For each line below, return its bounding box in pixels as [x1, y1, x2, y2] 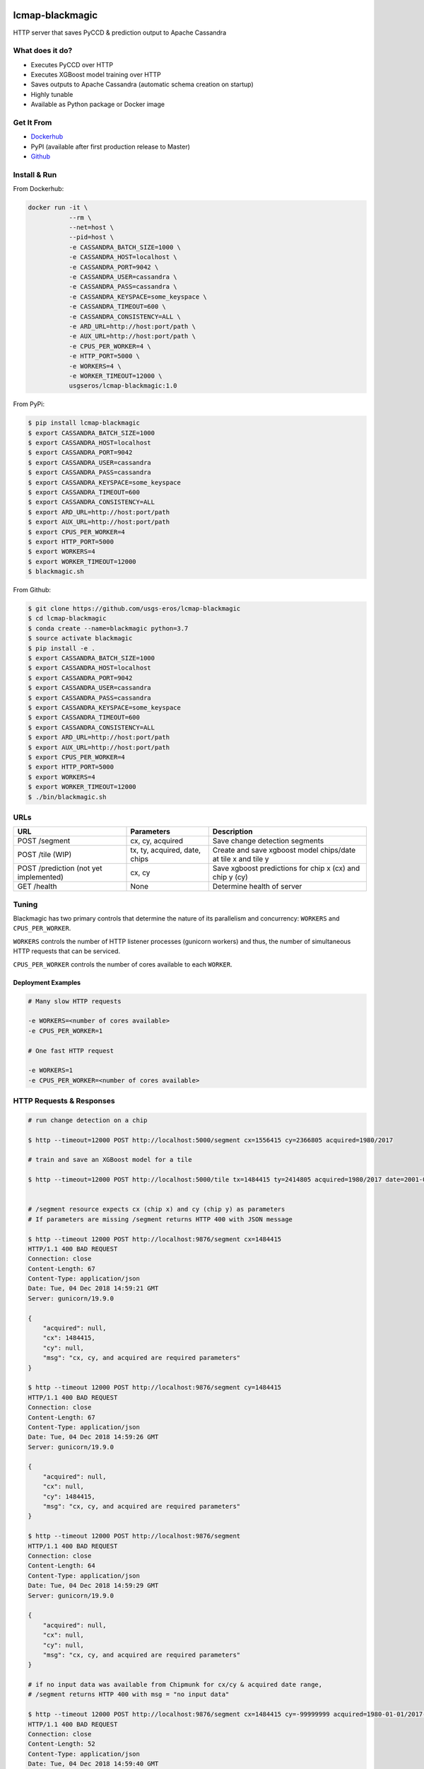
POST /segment [17, 836, 71, 846]
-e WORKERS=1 [28, 1066, 73, 1075]
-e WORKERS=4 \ [69, 362, 122, 370]
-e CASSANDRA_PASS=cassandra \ [69, 283, 177, 291]
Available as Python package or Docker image [30, 100, 165, 109]
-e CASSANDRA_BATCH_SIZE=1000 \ [69, 243, 182, 251]
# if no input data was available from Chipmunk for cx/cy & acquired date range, [28, 1681, 323, 1689]
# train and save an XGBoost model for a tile [28, 1156, 192, 1164]
